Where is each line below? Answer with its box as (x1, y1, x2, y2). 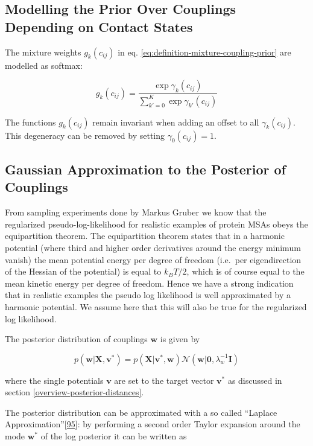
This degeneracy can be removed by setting (5, 129, 165, 141)
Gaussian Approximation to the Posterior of (5, 159, 286, 178)
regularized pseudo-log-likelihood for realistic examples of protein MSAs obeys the (5, 217, 308, 230)
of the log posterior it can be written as (40, 430, 187, 442)
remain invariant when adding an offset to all (92, 115, 259, 128)
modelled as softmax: (5, 59, 83, 71)
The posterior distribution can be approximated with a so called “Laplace (5, 406, 277, 418)
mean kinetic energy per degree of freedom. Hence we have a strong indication (5, 276, 294, 289)
